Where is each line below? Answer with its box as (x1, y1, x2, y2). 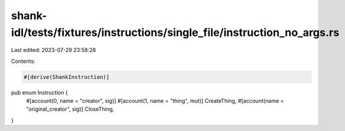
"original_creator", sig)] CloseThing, (26, 105, 114, 113)
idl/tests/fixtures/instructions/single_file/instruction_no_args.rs (11, 26, 340, 39)
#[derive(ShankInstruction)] (23, 74, 110, 80)
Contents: (11, 57, 35, 65)
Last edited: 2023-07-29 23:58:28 (11, 47, 96, 54)
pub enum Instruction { (11, 89, 69, 96)
